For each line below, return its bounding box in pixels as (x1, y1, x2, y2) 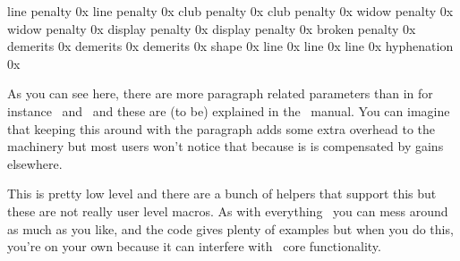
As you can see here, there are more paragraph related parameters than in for (7, 84, 433, 103)
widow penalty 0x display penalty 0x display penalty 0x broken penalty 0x (7, 19, 416, 38)
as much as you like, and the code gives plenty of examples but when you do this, (7, 219, 454, 238)
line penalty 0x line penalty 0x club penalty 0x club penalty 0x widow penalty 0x (7, 2, 454, 20)
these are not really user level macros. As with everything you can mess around (7, 201, 448, 220)
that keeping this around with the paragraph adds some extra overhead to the (7, 119, 436, 138)
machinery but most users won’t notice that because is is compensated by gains (7, 137, 444, 156)
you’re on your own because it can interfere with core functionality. (7, 237, 381, 256)
